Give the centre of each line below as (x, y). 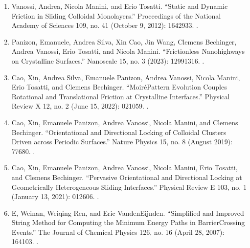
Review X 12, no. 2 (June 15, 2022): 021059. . (80, 106)
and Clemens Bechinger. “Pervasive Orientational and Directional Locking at (127, 177)
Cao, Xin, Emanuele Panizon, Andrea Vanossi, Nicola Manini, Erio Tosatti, (125, 168)
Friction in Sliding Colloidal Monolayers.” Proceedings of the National (116, 15)
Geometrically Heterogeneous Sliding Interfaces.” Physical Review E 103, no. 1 (129, 187)
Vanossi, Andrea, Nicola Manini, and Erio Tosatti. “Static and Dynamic (120, 6)
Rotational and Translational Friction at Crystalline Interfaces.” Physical (121, 96)
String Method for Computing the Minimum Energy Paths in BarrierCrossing (128, 222)
